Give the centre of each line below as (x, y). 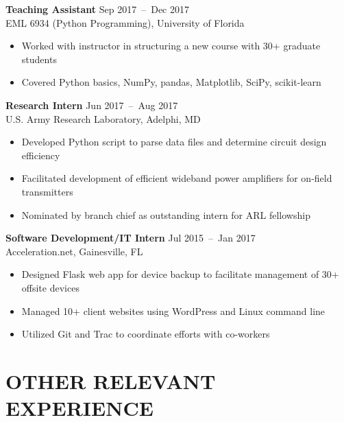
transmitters (47, 191)
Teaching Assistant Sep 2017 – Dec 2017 (97, 9)
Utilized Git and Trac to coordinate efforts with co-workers (146, 334)
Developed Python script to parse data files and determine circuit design (174, 142)
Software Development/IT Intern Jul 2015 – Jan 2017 (131, 238)
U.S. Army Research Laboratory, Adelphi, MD (103, 118)
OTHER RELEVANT (111, 380)
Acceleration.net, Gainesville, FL (74, 251)
